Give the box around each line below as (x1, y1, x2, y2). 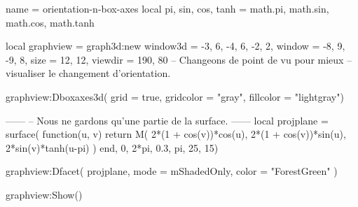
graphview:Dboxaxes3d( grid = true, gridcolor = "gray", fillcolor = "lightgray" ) (6, 89, 344, 103)
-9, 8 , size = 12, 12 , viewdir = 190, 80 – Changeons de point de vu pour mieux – (6, 52, 352, 66)
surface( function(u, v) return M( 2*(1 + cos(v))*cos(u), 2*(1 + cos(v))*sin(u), (6, 127, 346, 141)
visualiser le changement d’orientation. (6, 66, 171, 80)
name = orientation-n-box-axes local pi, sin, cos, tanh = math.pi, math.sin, (6, 1, 329, 15)
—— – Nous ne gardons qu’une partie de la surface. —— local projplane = (6, 113, 329, 127)
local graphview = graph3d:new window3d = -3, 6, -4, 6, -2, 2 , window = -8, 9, (6, 38, 345, 53)
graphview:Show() (6, 187, 83, 201)
